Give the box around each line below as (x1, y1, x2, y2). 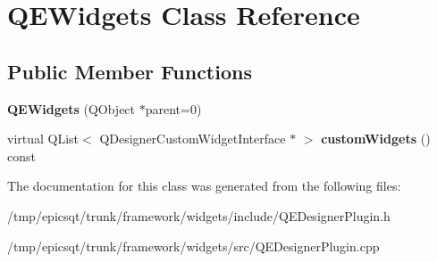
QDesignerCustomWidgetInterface (99, 129, 286, 148)
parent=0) (145, 99, 202, 118)
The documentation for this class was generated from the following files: (7, 176, 401, 195)
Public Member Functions (7, 57, 252, 85)
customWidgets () (321, 129, 431, 148)
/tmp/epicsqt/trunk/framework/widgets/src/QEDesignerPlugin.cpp (7, 236, 380, 255)
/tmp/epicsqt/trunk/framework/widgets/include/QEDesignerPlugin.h (7, 206, 391, 225)
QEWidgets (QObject (7, 99, 136, 118)
